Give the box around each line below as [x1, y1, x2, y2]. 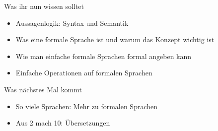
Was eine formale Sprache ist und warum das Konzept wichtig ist [15, 34, 215, 45]
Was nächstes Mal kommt [4, 84, 82, 94]
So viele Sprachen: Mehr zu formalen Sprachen [15, 101, 158, 111]
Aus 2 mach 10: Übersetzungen [15, 118, 110, 128]
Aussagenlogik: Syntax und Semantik [15, 17, 129, 28]
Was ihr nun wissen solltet [4, 1, 84, 11]
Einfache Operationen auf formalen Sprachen [15, 67, 152, 78]
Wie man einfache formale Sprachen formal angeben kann [15, 51, 192, 61]
